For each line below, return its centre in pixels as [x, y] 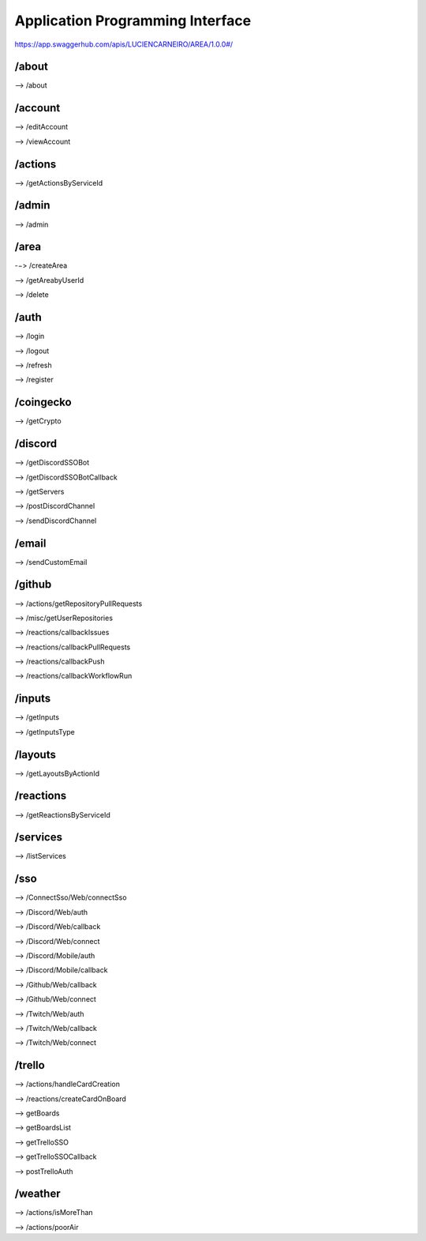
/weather [37, 1194]
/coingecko [43, 402]
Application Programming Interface [133, 21]
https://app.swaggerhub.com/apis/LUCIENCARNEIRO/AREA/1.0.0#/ [124, 44]
